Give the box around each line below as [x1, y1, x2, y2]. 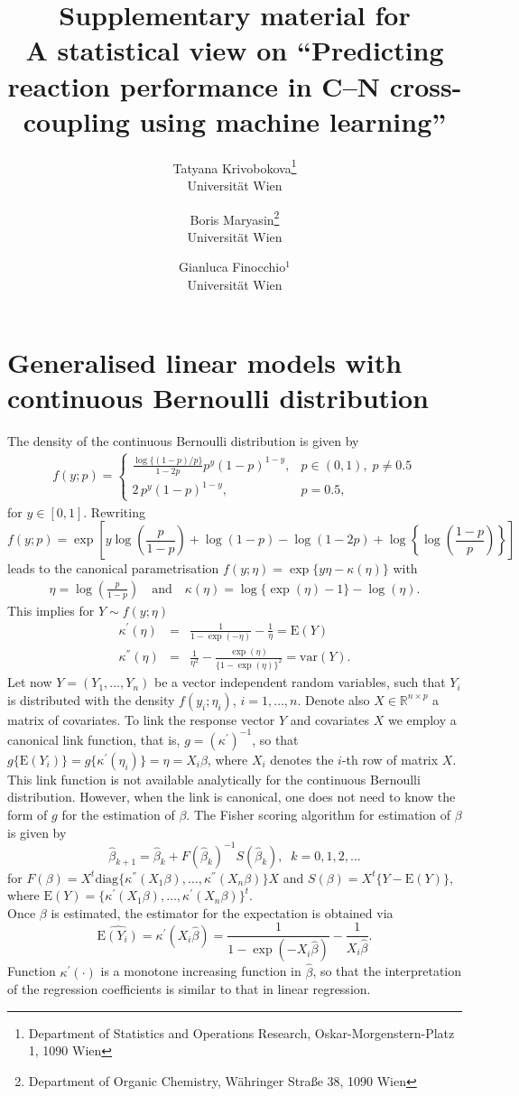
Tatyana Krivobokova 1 [172, 155, 297, 177]
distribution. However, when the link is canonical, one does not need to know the [7, 787, 456, 806]
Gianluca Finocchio [179, 257, 286, 276]
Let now [7, 673, 52, 692]
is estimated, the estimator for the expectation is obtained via [51, 903, 394, 922]
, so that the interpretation [312, 961, 462, 980]
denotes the [270, 749, 334, 768]
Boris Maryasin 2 [190, 207, 280, 228]
